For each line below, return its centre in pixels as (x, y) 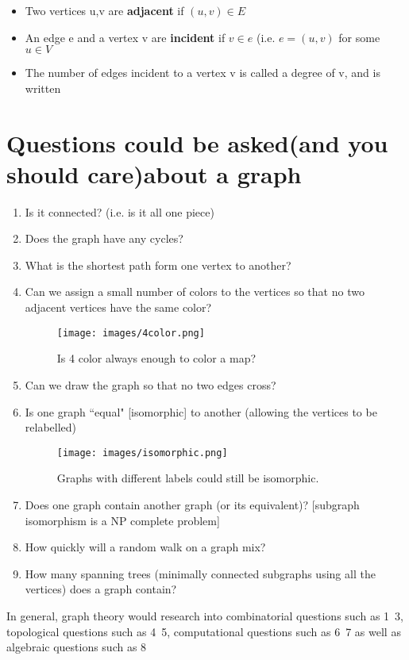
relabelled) (51, 427)
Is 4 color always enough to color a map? (156, 358)
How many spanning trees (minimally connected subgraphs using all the (200, 573)
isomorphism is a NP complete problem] (122, 520)
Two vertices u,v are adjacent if (104, 10)
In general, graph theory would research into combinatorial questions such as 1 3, (205, 615)
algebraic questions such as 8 (77, 647)
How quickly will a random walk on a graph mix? (145, 547)
